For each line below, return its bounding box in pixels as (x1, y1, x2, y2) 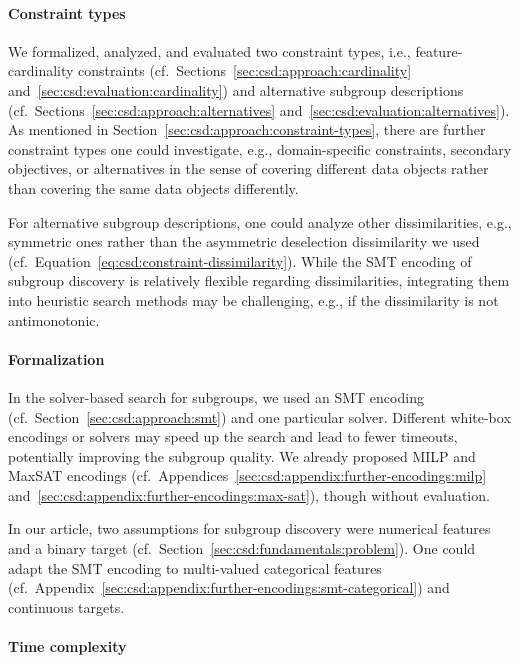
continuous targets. (8, 596, 125, 617)
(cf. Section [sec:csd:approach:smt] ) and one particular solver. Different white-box (8, 406, 511, 427)
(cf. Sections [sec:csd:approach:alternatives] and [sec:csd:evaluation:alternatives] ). (8, 99, 510, 120)
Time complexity (8, 636, 127, 657)
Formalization (8, 348, 105, 369)
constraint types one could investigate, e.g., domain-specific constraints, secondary (8, 138, 512, 159)
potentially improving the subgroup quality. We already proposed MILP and (8, 445, 476, 466)
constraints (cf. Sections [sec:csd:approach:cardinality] (78, 60, 412, 81)
